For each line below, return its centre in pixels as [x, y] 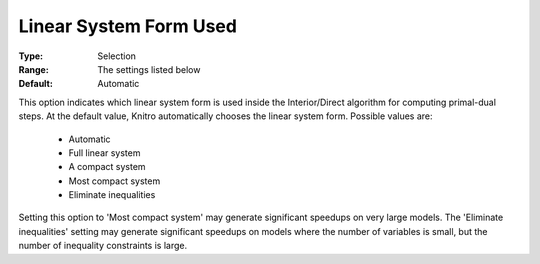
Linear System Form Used [127, 26]
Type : [31, 56]
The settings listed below [149, 69]
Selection [117, 56]
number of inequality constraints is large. [103, 246]
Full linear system [104, 152]
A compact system [107, 167]
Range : [33, 69]
